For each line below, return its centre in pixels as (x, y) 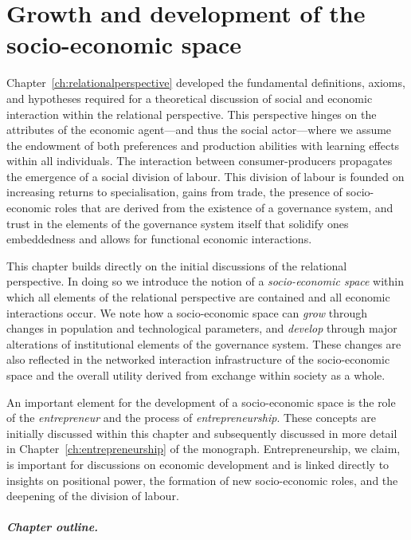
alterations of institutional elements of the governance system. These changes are (204, 343)
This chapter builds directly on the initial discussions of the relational (177, 265)
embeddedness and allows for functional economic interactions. (159, 239)
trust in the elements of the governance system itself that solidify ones (178, 223)
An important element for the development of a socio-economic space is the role (201, 402)
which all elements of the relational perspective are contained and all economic (198, 297)
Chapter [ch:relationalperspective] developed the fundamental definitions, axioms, (206, 83)
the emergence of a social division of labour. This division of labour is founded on (205, 176)
